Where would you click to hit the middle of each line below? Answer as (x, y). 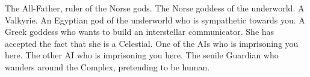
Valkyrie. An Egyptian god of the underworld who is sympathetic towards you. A (155, 20)
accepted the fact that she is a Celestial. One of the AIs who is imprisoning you (152, 43)
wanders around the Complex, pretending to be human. (107, 66)
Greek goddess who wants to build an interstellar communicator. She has (140, 32)
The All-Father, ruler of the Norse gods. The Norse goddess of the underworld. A (155, 8)
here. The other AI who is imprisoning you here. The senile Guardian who (142, 55)
